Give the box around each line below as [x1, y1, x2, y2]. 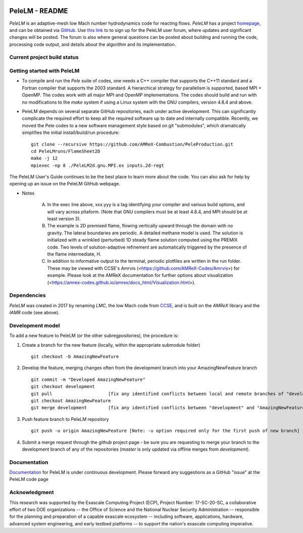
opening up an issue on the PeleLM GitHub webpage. [9, 181, 121, 187]
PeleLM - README [9, 7, 68, 15]
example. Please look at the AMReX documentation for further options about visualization [47, 272, 233, 278]
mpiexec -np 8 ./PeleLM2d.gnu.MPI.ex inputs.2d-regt [31, 162, 164, 168]
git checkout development [31, 384, 95, 390]
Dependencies [9, 292, 46, 299]
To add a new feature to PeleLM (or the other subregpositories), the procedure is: [9, 332, 179, 338]
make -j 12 [31, 156, 58, 161]
